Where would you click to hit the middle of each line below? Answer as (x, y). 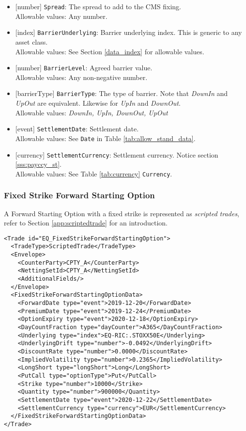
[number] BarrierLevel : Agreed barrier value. (84, 68)
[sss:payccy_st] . (38, 164)
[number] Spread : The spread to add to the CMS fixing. (98, 6)
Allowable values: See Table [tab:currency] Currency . (94, 173)
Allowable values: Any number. (61, 16)
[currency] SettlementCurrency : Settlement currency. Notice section (117, 154)
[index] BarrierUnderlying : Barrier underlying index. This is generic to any (129, 32)
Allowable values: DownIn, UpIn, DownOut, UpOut (92, 112)
